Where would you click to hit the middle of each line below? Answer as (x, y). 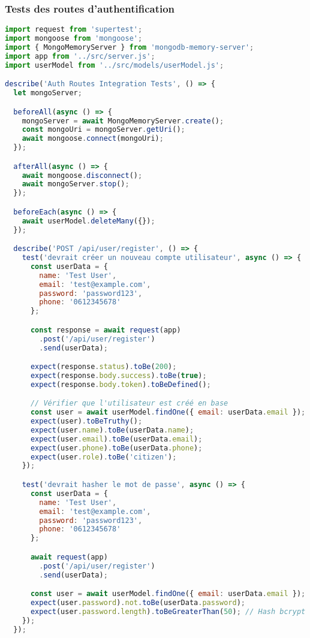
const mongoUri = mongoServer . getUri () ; (103, 130)
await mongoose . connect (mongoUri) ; (93, 139)
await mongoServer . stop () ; (76, 184)
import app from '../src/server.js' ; (80, 56)
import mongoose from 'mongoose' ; (74, 39)
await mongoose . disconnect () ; (82, 175)
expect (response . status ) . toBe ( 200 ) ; (103, 367)
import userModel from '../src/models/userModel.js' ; (115, 65)
